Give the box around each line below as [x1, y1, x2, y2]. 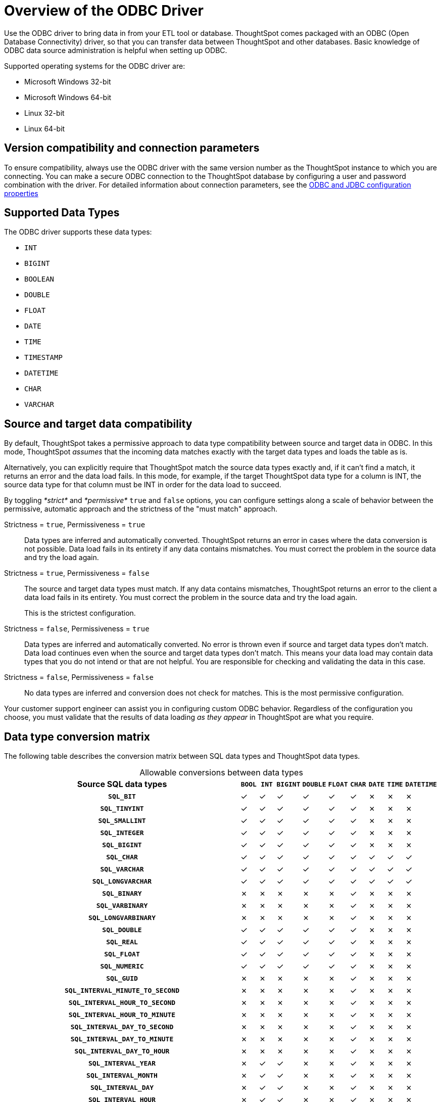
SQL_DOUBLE [102, 926, 142, 934]
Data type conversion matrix [4, 730, 150, 743]
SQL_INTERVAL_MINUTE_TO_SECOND [65, 986, 179, 994]
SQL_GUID [106, 974, 138, 982]
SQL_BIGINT [102, 841, 142, 849]
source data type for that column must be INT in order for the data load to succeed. [4, 480, 281, 489]
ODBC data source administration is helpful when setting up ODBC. [4, 45, 227, 55]
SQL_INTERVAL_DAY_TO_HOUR [74, 1047, 170, 1055]
